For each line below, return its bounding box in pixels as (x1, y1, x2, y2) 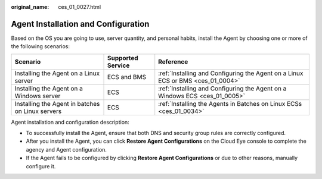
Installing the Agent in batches (14, 99, 100, 108)
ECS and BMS (107, 73, 147, 81)
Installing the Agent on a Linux (14, 69, 100, 77)
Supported (107, 54, 138, 62)
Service (107, 61, 130, 70)
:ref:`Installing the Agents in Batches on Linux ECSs (158, 99, 302, 108)
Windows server (14, 92, 61, 100)
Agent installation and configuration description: (11, 118, 129, 125)
